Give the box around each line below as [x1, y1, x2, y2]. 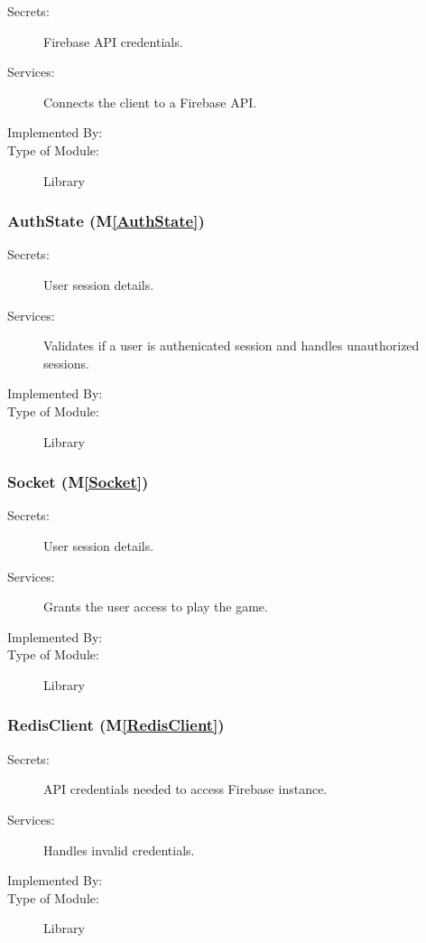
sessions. [43, 353, 89, 372]
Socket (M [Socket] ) [7, 471, 149, 493]
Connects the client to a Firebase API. [43, 92, 257, 111]
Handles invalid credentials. [43, 840, 195, 859]
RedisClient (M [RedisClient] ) [7, 714, 225, 736]
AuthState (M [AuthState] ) [7, 210, 205, 232]
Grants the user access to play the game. [43, 597, 268, 616]
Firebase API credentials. [43, 32, 183, 51]
